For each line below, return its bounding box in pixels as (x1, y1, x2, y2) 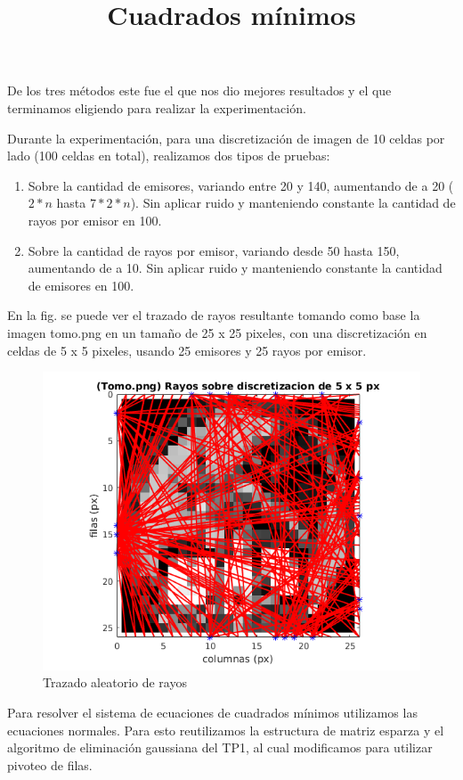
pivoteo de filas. (7, 755, 93, 774)
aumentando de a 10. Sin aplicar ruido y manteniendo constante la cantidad (28, 259, 443, 277)
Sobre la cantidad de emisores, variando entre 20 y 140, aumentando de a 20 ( (28, 176, 454, 194)
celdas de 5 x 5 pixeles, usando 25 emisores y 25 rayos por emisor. (7, 341, 367, 359)
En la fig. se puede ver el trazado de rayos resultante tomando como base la (7, 306, 420, 324)
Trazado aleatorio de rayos (43, 673, 187, 692)
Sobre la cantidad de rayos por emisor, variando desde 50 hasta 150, (28, 241, 400, 259)
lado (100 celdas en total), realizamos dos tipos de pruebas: (7, 146, 330, 165)
